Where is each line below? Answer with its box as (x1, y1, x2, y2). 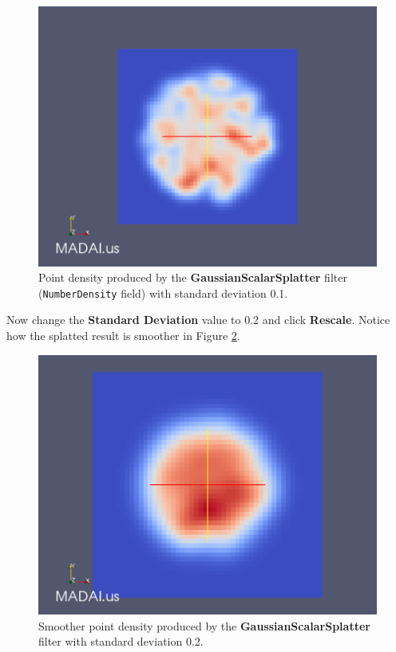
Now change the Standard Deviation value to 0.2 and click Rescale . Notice (6, 311, 390, 328)
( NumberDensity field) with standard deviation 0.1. (38, 284, 288, 301)
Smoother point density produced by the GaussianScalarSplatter (38, 617, 370, 634)
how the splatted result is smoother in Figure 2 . (6, 326, 240, 343)
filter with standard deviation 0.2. (38, 633, 204, 650)
